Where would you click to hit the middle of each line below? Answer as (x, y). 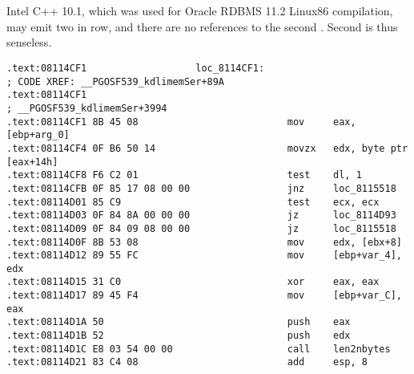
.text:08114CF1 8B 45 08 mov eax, (181, 122)
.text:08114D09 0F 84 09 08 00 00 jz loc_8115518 (201, 228)
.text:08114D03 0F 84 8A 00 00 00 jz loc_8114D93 (201, 215)
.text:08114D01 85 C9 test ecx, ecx (193, 202)
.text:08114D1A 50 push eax (179, 322)
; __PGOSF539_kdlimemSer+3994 (87, 108)
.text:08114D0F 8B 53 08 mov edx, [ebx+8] (204, 242)
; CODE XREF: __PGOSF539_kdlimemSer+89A (116, 81)
